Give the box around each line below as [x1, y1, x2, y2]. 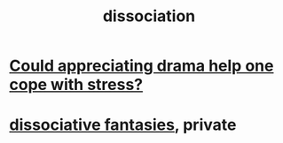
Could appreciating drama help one [9, 56, 274, 76]
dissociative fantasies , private [9, 115, 237, 135]
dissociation [102, 6, 196, 26]
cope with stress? [9, 75, 144, 94]
